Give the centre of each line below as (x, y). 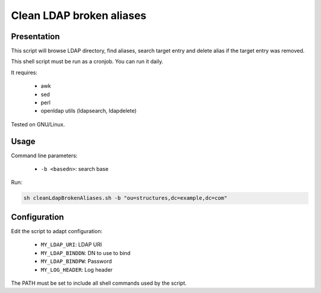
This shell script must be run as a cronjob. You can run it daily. (87, 62)
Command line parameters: (44, 155)
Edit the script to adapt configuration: (57, 231)
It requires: (24, 72)
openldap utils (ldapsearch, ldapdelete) (89, 111)
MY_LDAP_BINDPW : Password (76, 262)
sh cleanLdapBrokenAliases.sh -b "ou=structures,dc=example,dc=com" (125, 198)
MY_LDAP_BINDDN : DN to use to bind (86, 253)
